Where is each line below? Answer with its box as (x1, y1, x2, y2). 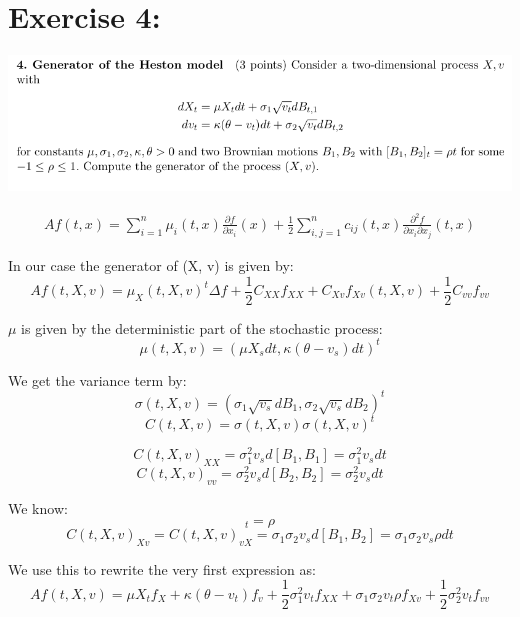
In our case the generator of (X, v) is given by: (8, 254, 294, 275)
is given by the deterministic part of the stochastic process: (21, 317, 383, 338)
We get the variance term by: (8, 369, 187, 390)
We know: (8, 498, 68, 519)
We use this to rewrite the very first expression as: (8, 558, 316, 579)
